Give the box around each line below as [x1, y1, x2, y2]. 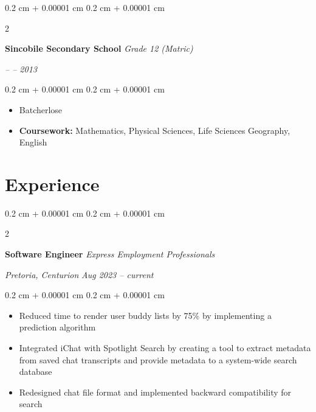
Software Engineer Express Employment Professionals [5, 248, 215, 260]
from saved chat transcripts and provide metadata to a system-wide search [19, 353, 297, 366]
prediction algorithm [19, 321, 96, 333]
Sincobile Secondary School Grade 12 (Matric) [5, 42, 193, 55]
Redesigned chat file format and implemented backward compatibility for [19, 385, 292, 398]
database [19, 365, 52, 378]
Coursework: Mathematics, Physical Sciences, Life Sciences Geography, [19, 124, 290, 136]
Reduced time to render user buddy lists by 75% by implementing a [19, 309, 272, 321]
